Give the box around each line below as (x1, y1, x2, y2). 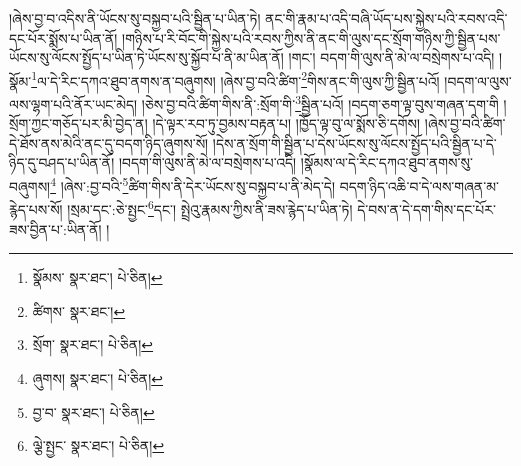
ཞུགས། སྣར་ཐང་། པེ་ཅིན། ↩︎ (32, 367, 164, 388)
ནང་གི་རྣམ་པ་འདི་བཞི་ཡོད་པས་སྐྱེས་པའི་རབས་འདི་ (265, 8, 508, 28)
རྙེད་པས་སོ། (9, 198, 63, 219)
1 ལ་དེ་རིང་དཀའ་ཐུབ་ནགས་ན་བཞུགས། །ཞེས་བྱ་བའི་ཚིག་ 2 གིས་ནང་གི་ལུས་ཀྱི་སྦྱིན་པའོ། (31, 67, 440, 91)
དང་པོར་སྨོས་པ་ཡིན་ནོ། (9, 27, 118, 48)
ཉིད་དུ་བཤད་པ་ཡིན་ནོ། (9, 152, 115, 173)
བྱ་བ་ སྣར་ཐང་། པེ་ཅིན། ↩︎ (32, 401, 155, 422)
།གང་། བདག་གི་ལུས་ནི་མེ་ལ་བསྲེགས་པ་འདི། (288, 47, 495, 68)
